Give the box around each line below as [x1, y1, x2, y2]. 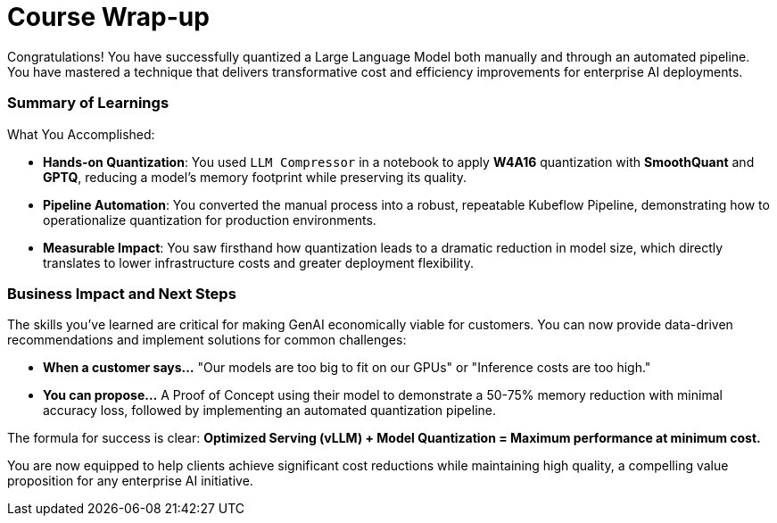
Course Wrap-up [7, 2, 210, 32]
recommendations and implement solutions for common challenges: [7, 332, 407, 348]
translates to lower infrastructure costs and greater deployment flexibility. [43, 254, 474, 270]
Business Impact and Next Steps [7, 284, 236, 303]
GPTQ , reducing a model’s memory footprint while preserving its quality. [43, 169, 467, 185]
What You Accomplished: [7, 126, 155, 142]
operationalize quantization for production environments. [43, 212, 376, 228]
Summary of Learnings [7, 94, 169, 112]
